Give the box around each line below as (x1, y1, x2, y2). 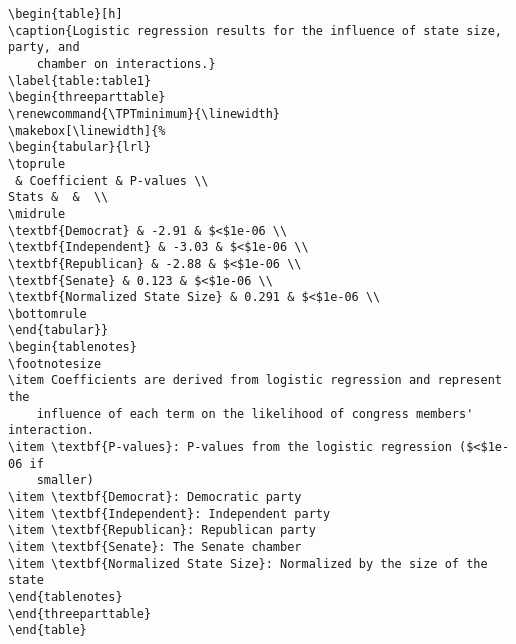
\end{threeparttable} (8, 606, 152, 621)
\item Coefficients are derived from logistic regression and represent (8, 373, 502, 388)
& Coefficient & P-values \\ (15, 173, 209, 188)
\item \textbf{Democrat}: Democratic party (8, 490, 302, 505)
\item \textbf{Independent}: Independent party (8, 506, 331, 521)
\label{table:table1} (8, 73, 152, 88)
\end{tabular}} (8, 323, 109, 338)
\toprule (8, 156, 66, 171)
